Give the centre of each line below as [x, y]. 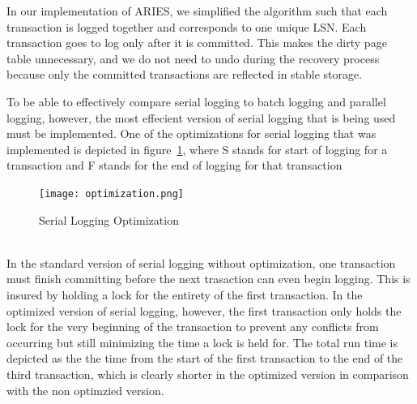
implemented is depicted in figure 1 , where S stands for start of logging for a [197, 149]
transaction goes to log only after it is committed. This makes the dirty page [197, 43]
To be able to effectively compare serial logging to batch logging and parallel [196, 101]
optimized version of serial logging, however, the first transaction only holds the [204, 310]
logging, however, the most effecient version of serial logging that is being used [201, 117]
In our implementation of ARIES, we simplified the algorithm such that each [197, 11]
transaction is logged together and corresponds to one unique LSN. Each [187, 26]
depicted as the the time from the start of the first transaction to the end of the [205, 358]
